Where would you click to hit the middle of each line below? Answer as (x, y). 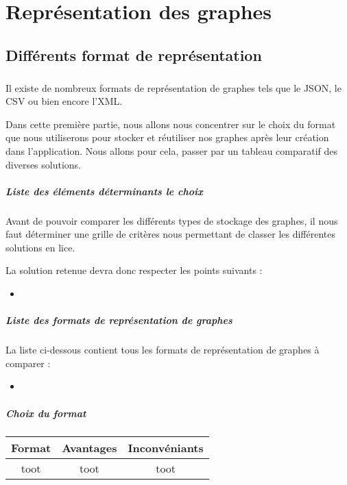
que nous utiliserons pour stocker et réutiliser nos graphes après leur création (167, 137)
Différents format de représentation (134, 54)
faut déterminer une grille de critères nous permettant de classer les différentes (170, 234)
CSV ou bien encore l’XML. (64, 101)
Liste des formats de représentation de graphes (119, 320)
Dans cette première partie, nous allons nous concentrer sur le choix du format (171, 124)
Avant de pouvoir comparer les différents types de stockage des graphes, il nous (172, 220)
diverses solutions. (44, 164)
